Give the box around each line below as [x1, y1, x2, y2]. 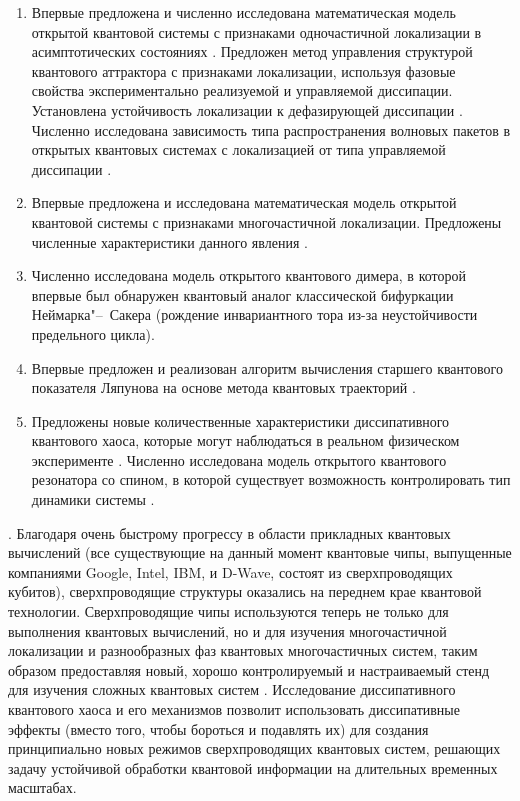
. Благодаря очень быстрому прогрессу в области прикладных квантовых [8, 522, 451, 543]
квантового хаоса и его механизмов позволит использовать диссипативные [8, 699, 460, 719]
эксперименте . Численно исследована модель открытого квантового [31, 449, 447, 470]
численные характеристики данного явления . [31, 231, 308, 252]
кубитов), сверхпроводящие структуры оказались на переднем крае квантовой [8, 581, 482, 602]
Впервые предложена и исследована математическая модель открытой [31, 192, 457, 213]
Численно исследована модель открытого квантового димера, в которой [31, 265, 466, 286]
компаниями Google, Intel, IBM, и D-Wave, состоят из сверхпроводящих [8, 561, 453, 582]
